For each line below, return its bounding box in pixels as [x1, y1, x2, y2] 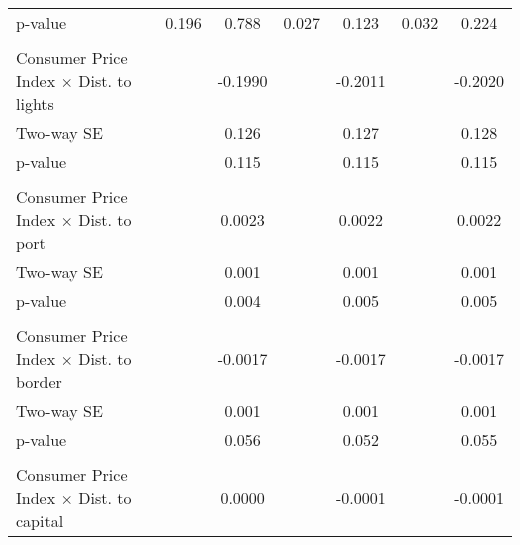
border [16, 370, 62, 393]
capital [16, 509, 64, 532]
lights [16, 92, 54, 115]
